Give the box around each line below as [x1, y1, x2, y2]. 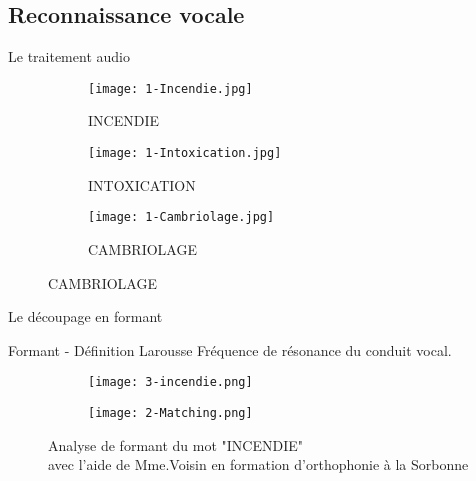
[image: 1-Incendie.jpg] [88, 81, 253, 96]
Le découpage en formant [8, 306, 163, 327]
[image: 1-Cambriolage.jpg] [88, 210, 275, 225]
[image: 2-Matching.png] [88, 405, 253, 420]
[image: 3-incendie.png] [88, 375, 253, 390]
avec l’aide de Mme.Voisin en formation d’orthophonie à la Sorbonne [48, 454, 469, 475]
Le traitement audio [8, 46, 130, 67]
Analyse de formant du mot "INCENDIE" [48, 434, 304, 455]
